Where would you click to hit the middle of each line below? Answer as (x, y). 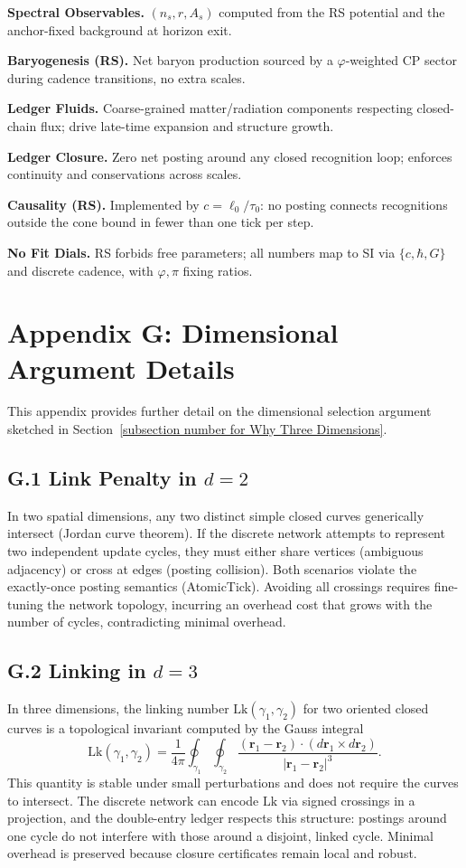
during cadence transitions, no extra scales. (126, 77)
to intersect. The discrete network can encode (133, 800)
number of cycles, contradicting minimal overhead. (147, 622)
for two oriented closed (366, 708)
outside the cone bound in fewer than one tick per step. (161, 222)
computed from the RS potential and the (332, 12)
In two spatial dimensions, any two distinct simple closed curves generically (216, 515)
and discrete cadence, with (80, 270)
